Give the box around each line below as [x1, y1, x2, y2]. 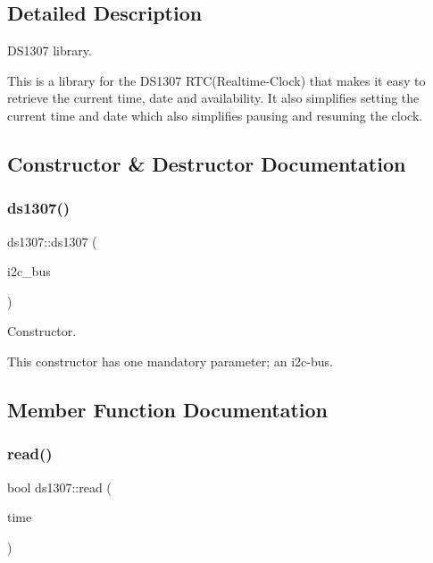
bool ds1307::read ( [7, 477, 112, 496]
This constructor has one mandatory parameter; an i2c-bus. [7, 351, 333, 370]
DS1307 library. [7, 41, 92, 60]
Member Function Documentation [7, 395, 329, 423]
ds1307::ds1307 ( [7, 231, 97, 250]
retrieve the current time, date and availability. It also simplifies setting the [7, 88, 420, 107]
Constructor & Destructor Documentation [7, 149, 406, 177]
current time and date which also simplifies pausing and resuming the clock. [7, 105, 423, 124]
